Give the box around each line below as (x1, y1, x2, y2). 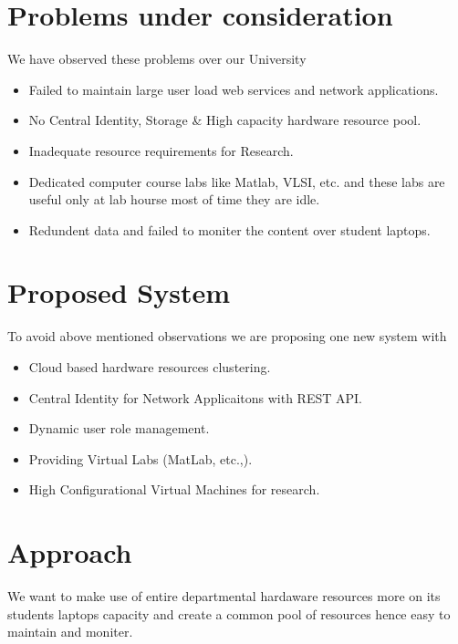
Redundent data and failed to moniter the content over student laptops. (28, 220, 431, 239)
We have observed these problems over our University (7, 49, 307, 68)
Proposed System (7, 274, 231, 311)
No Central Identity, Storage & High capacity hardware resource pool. (28, 110, 422, 130)
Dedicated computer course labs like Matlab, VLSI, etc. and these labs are (28, 171, 445, 191)
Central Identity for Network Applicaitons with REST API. (28, 388, 362, 407)
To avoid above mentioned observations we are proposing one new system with (7, 327, 447, 346)
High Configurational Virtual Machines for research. (28, 480, 320, 499)
